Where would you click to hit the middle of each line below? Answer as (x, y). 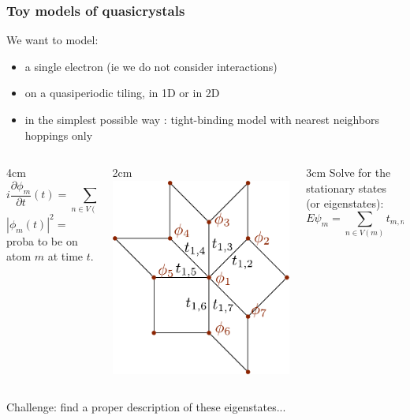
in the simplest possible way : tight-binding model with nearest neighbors (202, 119)
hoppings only (59, 135)
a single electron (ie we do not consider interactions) (151, 66)
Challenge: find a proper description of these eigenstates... (146, 407)
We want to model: (52, 40)
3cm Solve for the (348, 172)
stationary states (346, 187)
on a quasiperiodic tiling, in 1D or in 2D (122, 93)
